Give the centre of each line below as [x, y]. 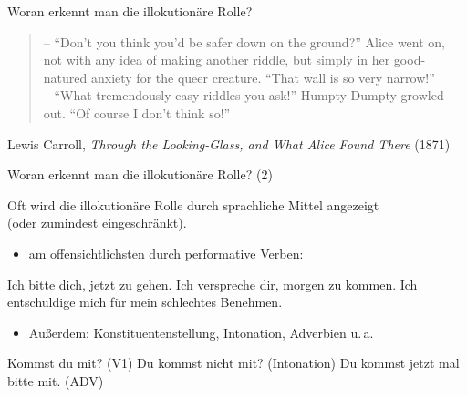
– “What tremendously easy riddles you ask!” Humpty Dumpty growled [244, 95]
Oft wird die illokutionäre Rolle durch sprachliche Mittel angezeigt [193, 204]
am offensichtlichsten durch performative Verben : [166, 253]
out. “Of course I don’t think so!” [137, 112]
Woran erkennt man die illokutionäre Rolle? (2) [140, 174]
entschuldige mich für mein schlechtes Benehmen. [145, 302]
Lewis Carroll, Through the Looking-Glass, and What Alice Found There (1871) [229, 143]
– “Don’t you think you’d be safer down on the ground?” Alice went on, [244, 41]
